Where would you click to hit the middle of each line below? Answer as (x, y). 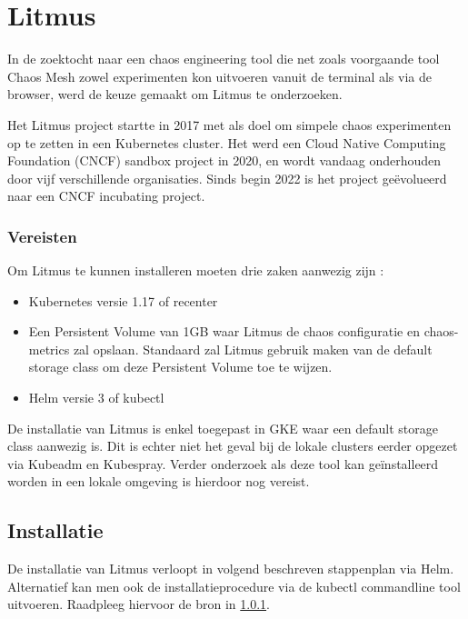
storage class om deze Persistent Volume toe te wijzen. (180, 367)
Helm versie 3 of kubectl (96, 398)
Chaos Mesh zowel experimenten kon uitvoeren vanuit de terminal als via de (219, 76)
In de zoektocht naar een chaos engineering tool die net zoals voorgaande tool (224, 59)
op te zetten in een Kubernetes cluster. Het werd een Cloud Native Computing (227, 142)
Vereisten (42, 236)
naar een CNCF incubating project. (106, 196)
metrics (49, 349)
